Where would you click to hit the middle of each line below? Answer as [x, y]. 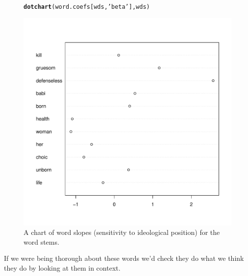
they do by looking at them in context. [62, 268]
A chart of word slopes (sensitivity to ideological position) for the [122, 232]
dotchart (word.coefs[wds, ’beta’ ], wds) [87, 7]
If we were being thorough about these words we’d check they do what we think [124, 258]
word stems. [41, 241]
